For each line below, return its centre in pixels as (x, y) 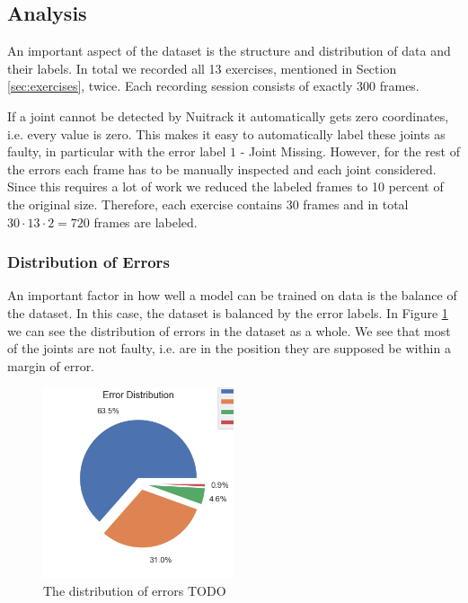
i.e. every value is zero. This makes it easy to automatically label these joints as (226, 133)
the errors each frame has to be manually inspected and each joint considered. (222, 168)
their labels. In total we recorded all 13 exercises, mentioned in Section (202, 68)
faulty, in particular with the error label (117, 151)
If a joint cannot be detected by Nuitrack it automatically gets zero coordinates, (228, 115)
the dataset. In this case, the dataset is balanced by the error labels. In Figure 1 (228, 312)
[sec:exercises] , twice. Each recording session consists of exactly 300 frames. (213, 86)
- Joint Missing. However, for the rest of (350, 151)
